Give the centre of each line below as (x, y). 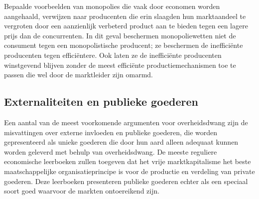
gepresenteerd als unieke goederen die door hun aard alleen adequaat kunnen (121, 142)
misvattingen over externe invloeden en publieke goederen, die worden (111, 132)
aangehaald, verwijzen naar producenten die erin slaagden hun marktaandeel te (125, 16)
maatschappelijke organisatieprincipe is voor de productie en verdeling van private (129, 171)
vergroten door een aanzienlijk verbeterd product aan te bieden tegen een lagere (126, 26)
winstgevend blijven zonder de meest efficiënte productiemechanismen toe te (120, 65)
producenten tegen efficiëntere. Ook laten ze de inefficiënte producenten (113, 55)
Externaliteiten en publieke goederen (101, 101)
